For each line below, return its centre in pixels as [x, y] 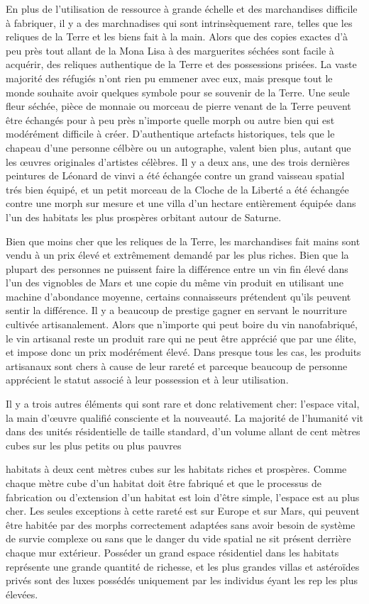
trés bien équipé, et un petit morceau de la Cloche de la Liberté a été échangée [177, 189]
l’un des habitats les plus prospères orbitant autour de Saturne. [144, 217]
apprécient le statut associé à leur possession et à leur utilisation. [147, 380]
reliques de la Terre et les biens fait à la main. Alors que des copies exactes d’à [177, 37]
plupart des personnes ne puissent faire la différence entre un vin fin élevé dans [177, 268]
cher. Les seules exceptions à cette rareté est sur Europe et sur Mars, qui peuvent [183, 511]
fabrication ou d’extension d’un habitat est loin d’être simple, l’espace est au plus [183, 497]
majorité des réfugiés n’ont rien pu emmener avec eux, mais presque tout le [169, 78]
